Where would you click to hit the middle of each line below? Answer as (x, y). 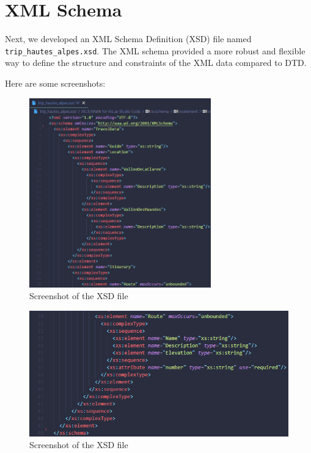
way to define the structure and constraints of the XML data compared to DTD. (156, 63)
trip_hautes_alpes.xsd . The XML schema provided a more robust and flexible (155, 50)
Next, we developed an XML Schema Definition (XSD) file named (128, 39)
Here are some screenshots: (55, 83)
